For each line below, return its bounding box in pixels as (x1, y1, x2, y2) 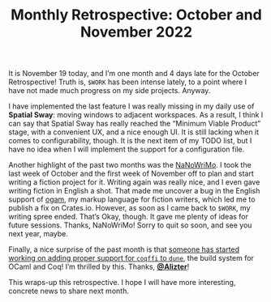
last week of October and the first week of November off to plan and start (8, 168, 254, 179)
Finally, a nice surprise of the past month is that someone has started (8, 245, 240, 254)
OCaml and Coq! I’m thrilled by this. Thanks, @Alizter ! (8, 262, 190, 272)
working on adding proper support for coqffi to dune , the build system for (8, 253, 254, 263)
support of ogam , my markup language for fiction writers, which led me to (8, 194, 256, 204)
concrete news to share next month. (8, 286, 130, 296)
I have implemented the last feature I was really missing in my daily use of (8, 101, 255, 111)
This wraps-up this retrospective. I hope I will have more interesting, (8, 278, 236, 287)
